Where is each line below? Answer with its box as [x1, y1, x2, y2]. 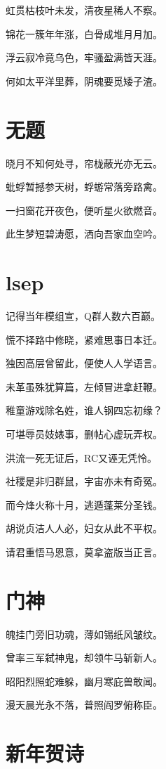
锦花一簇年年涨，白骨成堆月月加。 [6, 26, 162, 41]
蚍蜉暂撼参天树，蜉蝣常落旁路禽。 [6, 179, 162, 194]
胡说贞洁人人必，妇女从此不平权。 [6, 521, 162, 536]
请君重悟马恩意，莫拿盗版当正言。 [6, 544, 162, 559]
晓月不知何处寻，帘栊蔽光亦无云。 [6, 155, 162, 170]
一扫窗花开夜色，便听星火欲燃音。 [6, 202, 162, 217]
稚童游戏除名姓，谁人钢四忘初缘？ [6, 403, 162, 418]
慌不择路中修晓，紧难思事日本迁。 [6, 332, 162, 347]
